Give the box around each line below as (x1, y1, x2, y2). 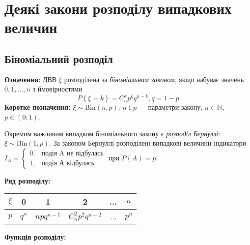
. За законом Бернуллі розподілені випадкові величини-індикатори (49, 138, 247, 148)
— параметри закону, (139, 102, 203, 112)
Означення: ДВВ (4, 74, 57, 84)
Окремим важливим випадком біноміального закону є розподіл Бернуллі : (4, 128, 221, 138)
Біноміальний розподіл (4, 51, 113, 66)
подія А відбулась (41, 160, 94, 167)
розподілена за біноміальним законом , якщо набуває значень (64, 74, 244, 84)
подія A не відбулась (41, 150, 104, 157)
